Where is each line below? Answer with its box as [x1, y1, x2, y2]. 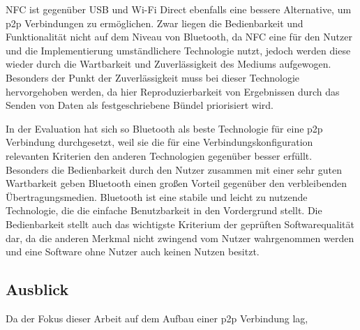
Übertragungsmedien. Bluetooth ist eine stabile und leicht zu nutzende [6, 189, 308, 204]
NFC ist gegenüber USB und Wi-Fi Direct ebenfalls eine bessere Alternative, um [6, 2, 352, 16]
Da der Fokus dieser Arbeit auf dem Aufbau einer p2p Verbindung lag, [6, 310, 308, 325]
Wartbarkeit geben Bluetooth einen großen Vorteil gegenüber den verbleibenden [6, 176, 347, 190]
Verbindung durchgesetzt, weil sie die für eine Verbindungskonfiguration [6, 135, 313, 149]
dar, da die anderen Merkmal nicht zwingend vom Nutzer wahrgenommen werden [6, 230, 354, 245]
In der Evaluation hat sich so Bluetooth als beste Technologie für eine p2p [6, 121, 323, 135]
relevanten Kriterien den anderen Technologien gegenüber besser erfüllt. [6, 148, 313, 163]
